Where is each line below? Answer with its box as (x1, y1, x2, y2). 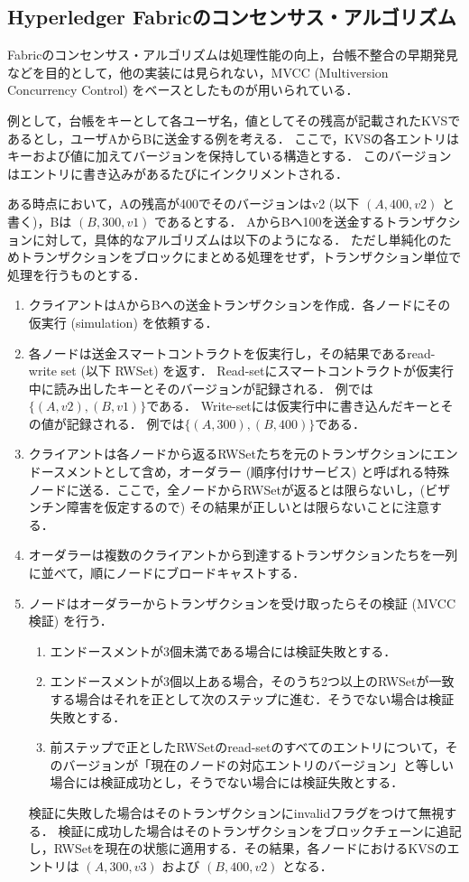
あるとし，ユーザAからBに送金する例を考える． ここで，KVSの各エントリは (7, 128, 459, 147)
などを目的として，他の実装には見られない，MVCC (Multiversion (7, 62, 389, 81)
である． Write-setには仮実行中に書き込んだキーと (146, 396, 441, 415)
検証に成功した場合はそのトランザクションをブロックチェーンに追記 (58, 821, 462, 840)
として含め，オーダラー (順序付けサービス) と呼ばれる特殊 (104, 462, 450, 481)
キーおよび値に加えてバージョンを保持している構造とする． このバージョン (7, 146, 452, 165)
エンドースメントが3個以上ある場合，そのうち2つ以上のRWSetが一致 (50, 672, 455, 691)
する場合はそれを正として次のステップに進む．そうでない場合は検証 (50, 690, 455, 709)
